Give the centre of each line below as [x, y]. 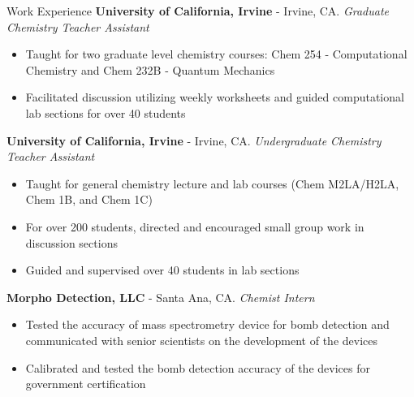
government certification [86, 384]
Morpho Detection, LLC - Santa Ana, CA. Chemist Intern [161, 297]
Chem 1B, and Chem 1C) [89, 199]
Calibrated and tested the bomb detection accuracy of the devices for [198, 367]
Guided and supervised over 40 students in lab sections [162, 270]
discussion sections [71, 242]
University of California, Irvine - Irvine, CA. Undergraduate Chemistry [194, 140]
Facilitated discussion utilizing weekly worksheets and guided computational [215, 97]
